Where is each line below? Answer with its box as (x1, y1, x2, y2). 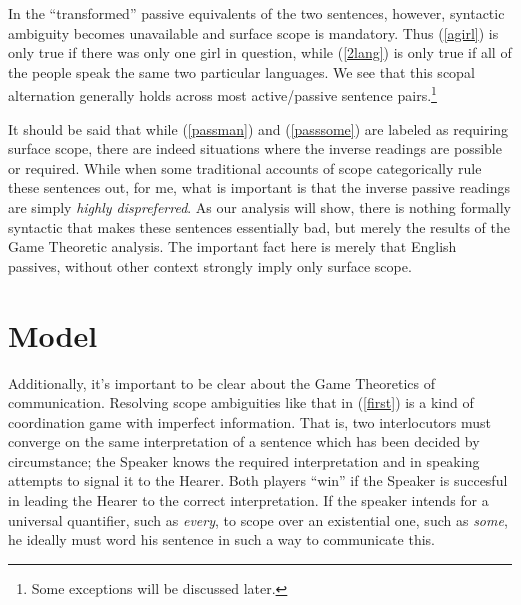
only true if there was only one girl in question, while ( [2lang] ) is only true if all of (8, 42, 512, 63)
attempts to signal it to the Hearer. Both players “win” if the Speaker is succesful (8, 470, 508, 491)
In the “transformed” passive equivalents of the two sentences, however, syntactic (8, 3, 505, 23)
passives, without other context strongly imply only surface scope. (8, 255, 412, 276)
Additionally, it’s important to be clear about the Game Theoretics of (8, 372, 435, 393)
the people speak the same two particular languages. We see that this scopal (8, 61, 475, 82)
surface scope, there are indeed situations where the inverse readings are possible (8, 138, 502, 159)
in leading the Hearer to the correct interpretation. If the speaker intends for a (8, 490, 489, 511)
